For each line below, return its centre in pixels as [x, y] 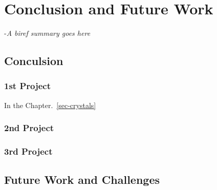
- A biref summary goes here [47, 33]
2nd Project [29, 128]
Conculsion [34, 61]
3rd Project [28, 151]
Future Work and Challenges [82, 180]
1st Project [27, 86]
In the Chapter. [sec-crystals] [50, 105]
